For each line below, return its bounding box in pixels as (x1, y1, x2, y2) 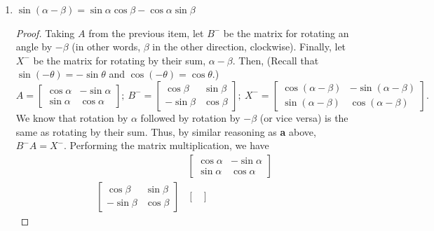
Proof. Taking (15, 25, 75, 40)
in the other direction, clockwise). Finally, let (152, 39, 346, 54)
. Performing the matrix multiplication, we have (64, 138, 269, 153)
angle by (15, 39, 53, 54)
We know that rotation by (15, 110, 128, 125)
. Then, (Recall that (232, 52, 319, 67)
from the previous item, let (88, 25, 204, 40)
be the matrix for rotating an (223, 25, 349, 40)
